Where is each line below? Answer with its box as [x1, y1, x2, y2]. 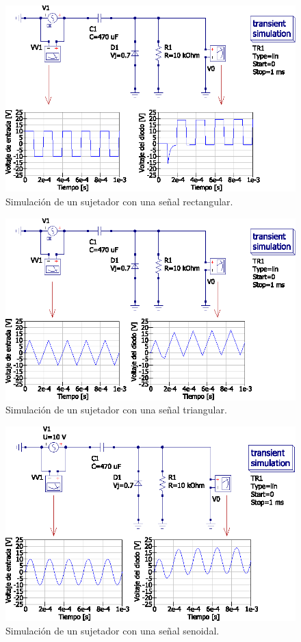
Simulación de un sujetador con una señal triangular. [5, 402, 227, 417]
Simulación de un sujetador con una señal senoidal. [5, 623, 220, 637]
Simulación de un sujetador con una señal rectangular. [5, 194, 233, 208]
